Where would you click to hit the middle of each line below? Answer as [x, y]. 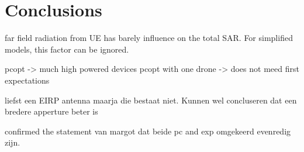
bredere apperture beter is [51, 111]
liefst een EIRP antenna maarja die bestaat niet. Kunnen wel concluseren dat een [151, 100]
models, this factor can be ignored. [67, 49]
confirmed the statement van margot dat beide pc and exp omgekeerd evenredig [148, 131]
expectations [27, 80]
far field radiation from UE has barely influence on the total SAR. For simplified [149, 38]
